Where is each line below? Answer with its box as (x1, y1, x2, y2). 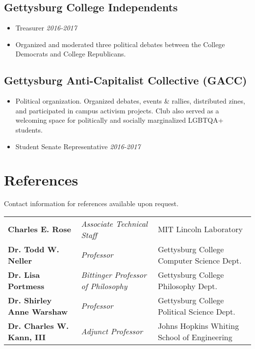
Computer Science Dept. (157, 254, 242, 266)
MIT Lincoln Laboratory (157, 223, 243, 235)
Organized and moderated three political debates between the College (15, 39, 225, 49)
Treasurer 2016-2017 (15, 23, 77, 33)
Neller (8, 254, 32, 266)
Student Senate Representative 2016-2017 (15, 141, 141, 151)
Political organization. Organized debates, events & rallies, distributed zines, (15, 96, 245, 106)
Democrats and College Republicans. (15, 49, 126, 59)
